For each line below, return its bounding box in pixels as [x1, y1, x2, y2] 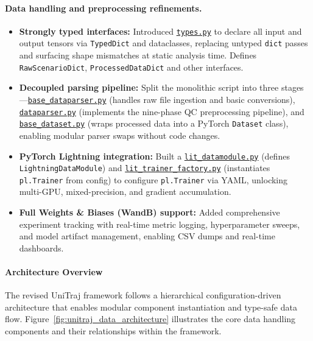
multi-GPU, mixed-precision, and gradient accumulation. [19, 185, 231, 198]
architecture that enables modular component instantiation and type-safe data [5, 300, 297, 313]
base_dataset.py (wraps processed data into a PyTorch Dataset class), [19, 117, 289, 130]
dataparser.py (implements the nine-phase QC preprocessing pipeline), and [19, 105, 304, 118]
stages [281, 81, 304, 94]
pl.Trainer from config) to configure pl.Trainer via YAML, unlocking [19, 173, 288, 186]
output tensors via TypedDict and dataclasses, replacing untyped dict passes [19, 37, 308, 49]
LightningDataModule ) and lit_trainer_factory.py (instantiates [19, 161, 270, 174]
